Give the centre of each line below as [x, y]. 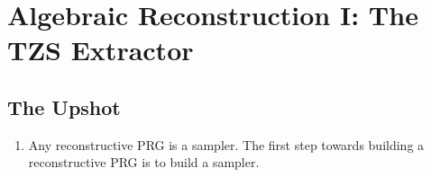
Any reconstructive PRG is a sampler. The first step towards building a [226, 144]
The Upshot [64, 106]
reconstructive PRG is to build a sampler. [144, 162]
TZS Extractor [101, 50]
